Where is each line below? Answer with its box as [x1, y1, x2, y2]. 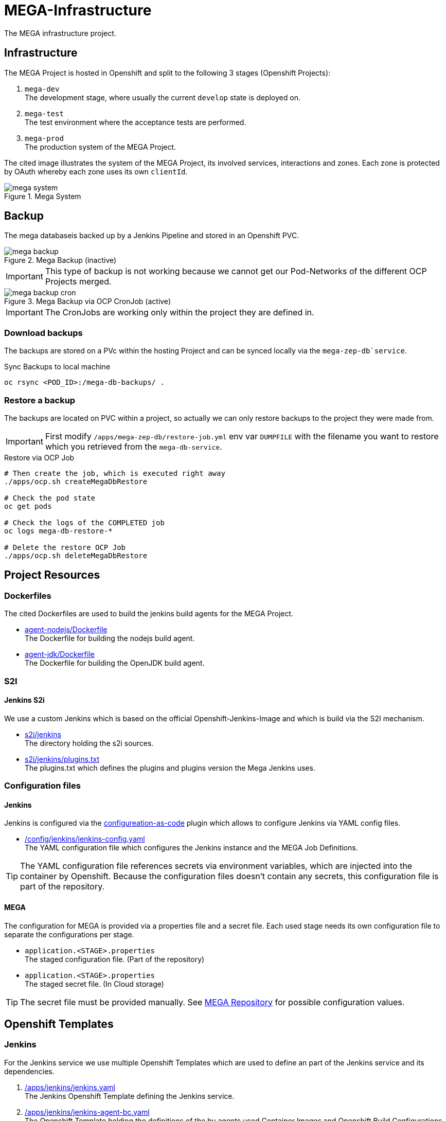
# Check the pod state [4, 493, 96, 502]
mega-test [25, 109, 64, 118]
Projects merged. [45, 276, 112, 287]
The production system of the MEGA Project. [25, 142, 176, 151]
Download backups [4, 327, 83, 338]
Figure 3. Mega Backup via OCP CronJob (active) [4, 297, 171, 306]
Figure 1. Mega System [4, 191, 81, 201]
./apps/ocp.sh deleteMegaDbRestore [4, 551, 148, 560]
